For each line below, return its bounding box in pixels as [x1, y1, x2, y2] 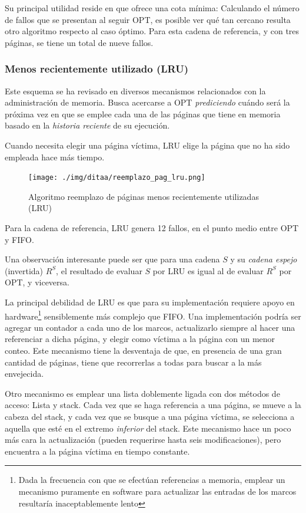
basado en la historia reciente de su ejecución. [5, 119, 170, 131]
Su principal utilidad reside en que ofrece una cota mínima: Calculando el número [5, 2, 300, 14]
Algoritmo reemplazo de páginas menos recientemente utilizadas [28, 190, 259, 202]
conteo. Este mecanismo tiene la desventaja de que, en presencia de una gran [5, 344, 282, 356]
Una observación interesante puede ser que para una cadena [5, 253, 220, 265]
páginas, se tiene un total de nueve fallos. [5, 36, 154, 48]
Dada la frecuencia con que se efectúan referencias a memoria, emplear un [18, 473, 285, 486]
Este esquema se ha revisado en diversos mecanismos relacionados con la [5, 84, 266, 97]
